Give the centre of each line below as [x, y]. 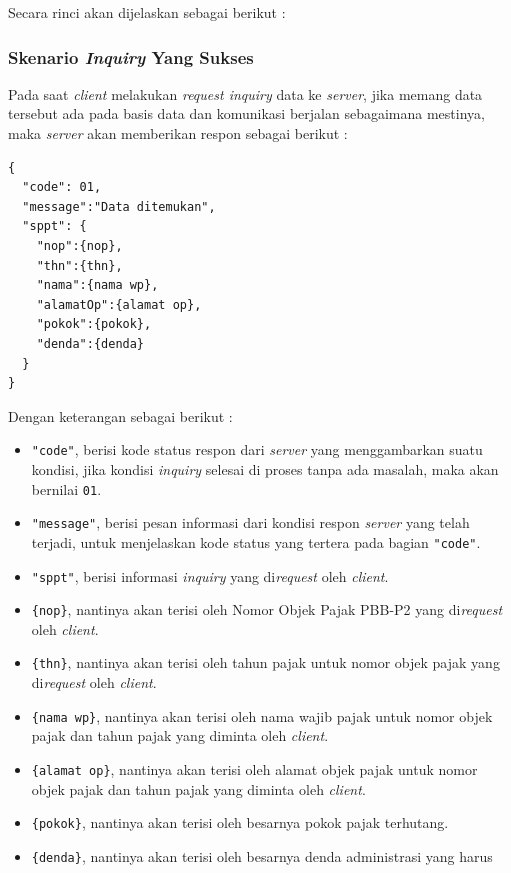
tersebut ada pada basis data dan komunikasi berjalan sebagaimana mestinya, [246, 113]
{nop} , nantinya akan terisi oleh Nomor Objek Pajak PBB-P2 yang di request [267, 609]
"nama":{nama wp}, [97, 285]
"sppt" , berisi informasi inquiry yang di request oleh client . [210, 575]
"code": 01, [62, 187]
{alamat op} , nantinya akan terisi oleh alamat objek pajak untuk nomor [254, 768]
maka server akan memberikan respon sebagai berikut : [178, 133]
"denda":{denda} [90, 343]
